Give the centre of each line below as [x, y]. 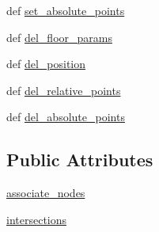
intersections [37, 219]
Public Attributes [80, 160]
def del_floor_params [59, 37]
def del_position [46, 64]
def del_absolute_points [66, 117]
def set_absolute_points [66, 10]
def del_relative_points [64, 90]
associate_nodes [46, 193]
